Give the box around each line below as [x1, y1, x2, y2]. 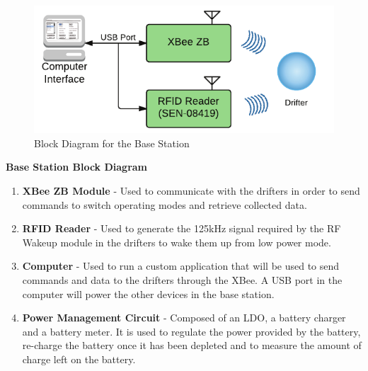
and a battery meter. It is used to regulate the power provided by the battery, [22, 324, 361, 338]
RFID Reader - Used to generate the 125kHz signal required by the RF [22, 221, 341, 236]
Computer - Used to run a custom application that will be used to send [22, 258, 340, 273]
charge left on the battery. [22, 351, 136, 366]
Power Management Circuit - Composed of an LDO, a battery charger [22, 310, 346, 325]
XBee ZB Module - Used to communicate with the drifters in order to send [22, 183, 360, 198]
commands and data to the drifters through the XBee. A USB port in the [22, 272, 343, 287]
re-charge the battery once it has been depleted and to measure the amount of [22, 338, 362, 353]
